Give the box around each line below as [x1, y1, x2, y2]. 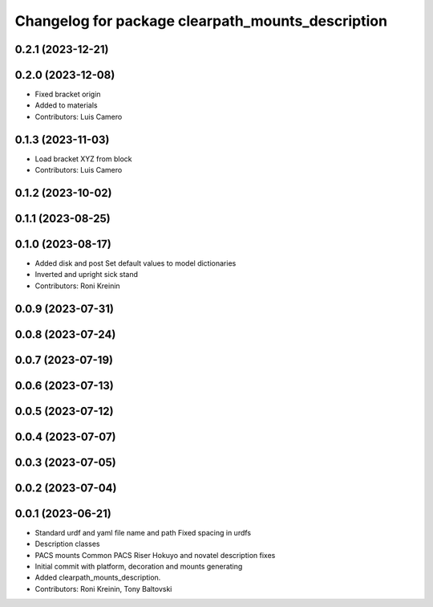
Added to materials [34, 100, 98, 110]
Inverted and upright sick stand [34, 270, 139, 279]
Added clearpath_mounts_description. [34, 572, 161, 582]
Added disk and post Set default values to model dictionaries [34, 259, 237, 268]
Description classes [34, 539, 100, 549]
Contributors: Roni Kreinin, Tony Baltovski [34, 584, 172, 593]
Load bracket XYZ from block [34, 153, 132, 164]
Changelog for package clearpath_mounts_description [14, 12, 388, 30]
